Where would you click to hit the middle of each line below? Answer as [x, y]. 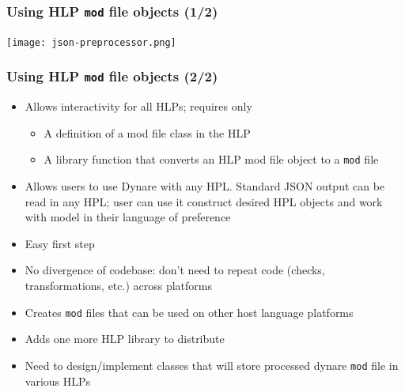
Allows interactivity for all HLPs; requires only [138, 106]
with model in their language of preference [128, 217]
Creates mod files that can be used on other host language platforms [189, 312]
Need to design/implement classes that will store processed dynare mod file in [212, 365]
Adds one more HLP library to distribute [125, 339]
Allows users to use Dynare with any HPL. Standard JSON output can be [205, 186]
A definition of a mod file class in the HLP [147, 132]
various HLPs [58, 381]
